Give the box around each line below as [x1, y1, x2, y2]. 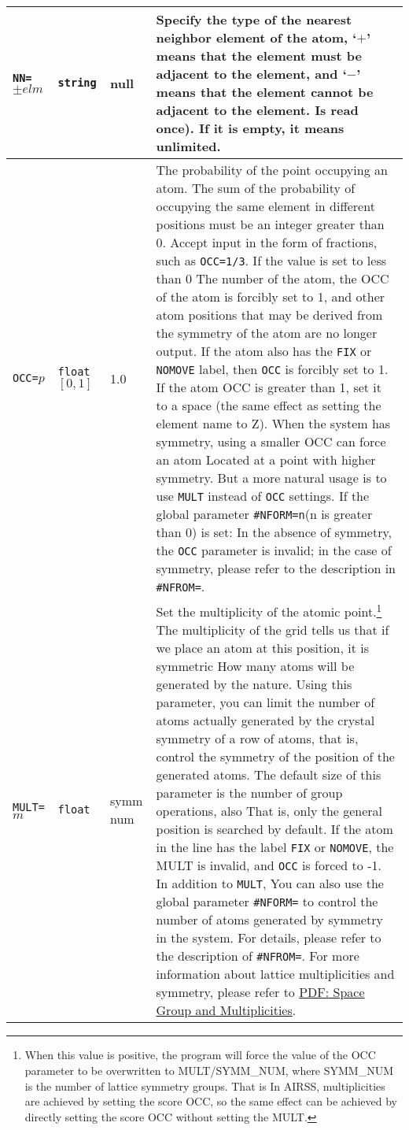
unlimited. [156, 137, 221, 155]
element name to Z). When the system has [156, 414, 391, 432]
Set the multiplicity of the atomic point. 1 [156, 600, 382, 621]
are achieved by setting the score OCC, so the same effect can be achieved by [24, 1093, 397, 1110]
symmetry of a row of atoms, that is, [156, 729, 359, 748]
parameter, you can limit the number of [156, 693, 375, 712]
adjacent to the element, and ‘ [156, 65, 347, 83]
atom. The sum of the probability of [156, 179, 356, 197]
